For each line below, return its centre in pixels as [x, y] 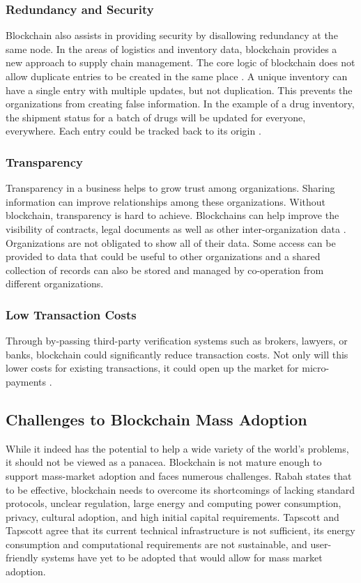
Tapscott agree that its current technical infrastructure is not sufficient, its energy [180, 530]
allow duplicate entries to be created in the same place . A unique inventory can [177, 76]
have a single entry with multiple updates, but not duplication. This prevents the [179, 90]
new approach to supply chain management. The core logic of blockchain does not [180, 62]
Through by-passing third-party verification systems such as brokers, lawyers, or [177, 341]
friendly [22, 558]
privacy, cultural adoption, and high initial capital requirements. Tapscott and [172, 516]
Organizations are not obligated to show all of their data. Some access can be [171, 242]
